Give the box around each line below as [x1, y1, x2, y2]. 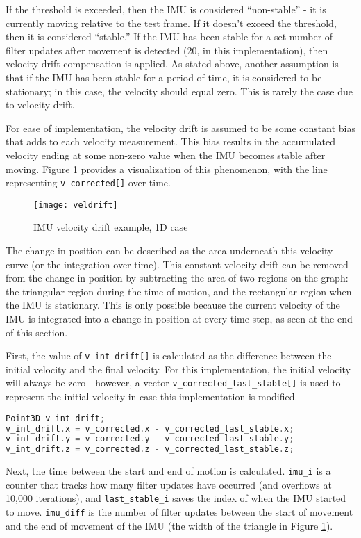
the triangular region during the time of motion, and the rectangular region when [6, 284, 352, 298]
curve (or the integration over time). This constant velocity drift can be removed [6, 256, 349, 271]
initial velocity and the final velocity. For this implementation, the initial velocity [6, 361, 351, 376]
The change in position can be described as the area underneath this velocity [6, 243, 333, 258]
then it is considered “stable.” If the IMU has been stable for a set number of [6, 29, 333, 44]
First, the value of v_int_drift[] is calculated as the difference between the [6, 348, 332, 363]
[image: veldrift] [33, 199, 118, 210]
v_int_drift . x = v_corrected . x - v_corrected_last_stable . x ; [6, 423, 294, 434]
